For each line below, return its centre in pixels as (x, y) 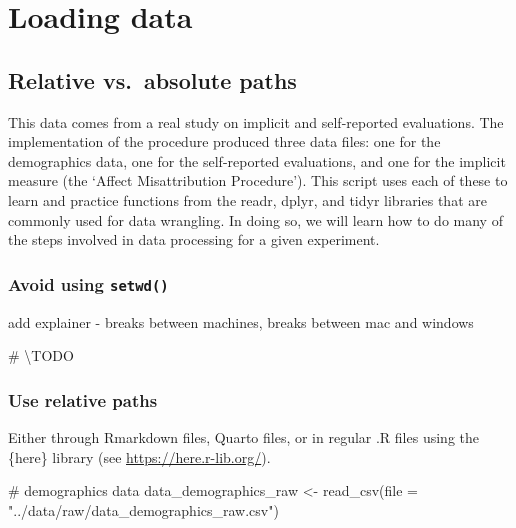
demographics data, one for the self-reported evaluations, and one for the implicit (257, 160)
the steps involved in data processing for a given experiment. (194, 239)
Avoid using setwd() (88, 283)
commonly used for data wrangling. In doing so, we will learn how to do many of (255, 219)
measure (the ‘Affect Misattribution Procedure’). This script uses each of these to (258, 180)
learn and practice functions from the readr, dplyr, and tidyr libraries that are (247, 199)
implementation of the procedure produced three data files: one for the (224, 141)
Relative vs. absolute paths (152, 79)
